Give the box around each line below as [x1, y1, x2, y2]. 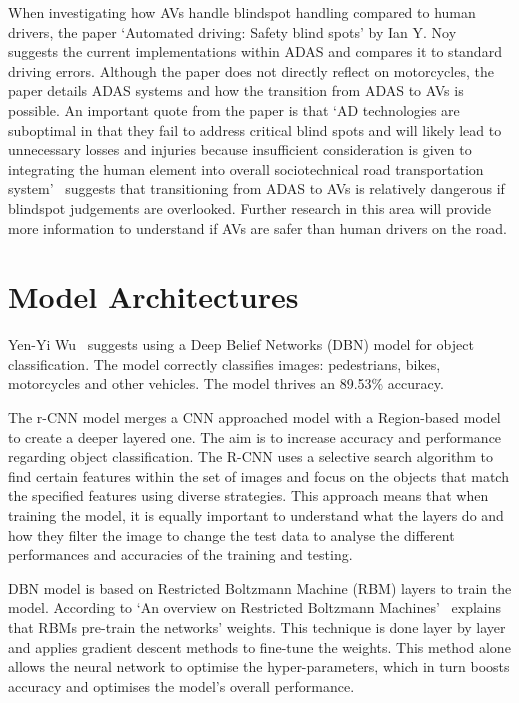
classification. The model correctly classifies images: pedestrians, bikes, [8, 353, 441, 374]
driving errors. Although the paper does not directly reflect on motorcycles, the [8, 60, 494, 81]
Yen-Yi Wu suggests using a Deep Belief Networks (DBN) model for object [8, 334, 474, 355]
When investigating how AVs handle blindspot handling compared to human [8, 2, 476, 22]
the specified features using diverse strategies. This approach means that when [8, 485, 489, 506]
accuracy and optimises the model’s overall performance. [8, 675, 355, 696]
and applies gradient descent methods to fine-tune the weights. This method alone [8, 636, 511, 657]
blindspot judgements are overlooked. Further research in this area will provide [8, 197, 492, 218]
